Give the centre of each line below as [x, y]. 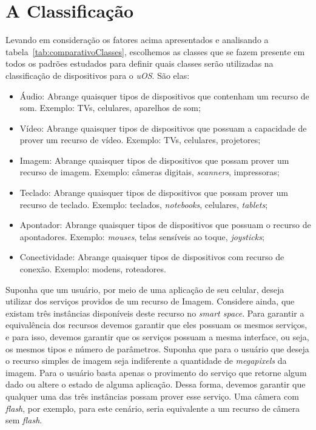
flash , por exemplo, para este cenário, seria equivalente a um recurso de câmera [153, 408]
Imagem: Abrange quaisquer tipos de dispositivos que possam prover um [154, 160]
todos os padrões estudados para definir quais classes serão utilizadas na [140, 63]
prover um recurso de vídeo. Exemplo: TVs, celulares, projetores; [140, 140]
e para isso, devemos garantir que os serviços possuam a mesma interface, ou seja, [157, 337]
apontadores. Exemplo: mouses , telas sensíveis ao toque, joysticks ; [142, 236]
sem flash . [24, 420]
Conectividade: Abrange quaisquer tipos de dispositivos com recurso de [152, 257]
